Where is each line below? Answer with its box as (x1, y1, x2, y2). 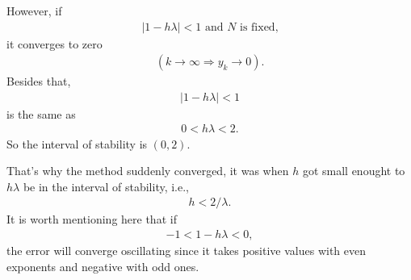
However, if (6, 2, 62, 19)
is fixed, (240, 21, 279, 33)
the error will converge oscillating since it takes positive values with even (6, 241, 366, 258)
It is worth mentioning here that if (6, 211, 177, 228)
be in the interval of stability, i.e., (23, 178, 189, 194)
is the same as (6, 105, 76, 122)
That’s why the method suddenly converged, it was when (6, 162, 289, 179)
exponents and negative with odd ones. (6, 257, 199, 274)
